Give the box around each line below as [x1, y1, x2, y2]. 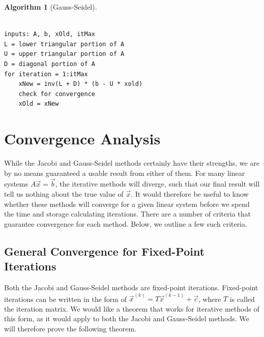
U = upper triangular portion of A [4, 50, 125, 58]
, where [198, 293, 221, 304]
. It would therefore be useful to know [131, 189, 249, 199]
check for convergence [18, 90, 95, 98]
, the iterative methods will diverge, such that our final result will [55, 178, 260, 189]
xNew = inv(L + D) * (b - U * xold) [18, 80, 143, 88]
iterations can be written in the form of [4, 293, 127, 304]
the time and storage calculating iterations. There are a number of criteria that [4, 208, 251, 219]
